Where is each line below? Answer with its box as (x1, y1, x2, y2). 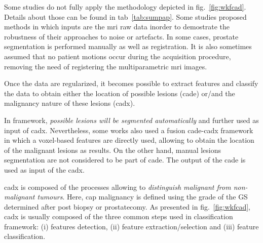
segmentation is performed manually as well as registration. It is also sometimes (4, 41, 252, 52)
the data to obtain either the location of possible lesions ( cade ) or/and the (4, 88, 235, 98)
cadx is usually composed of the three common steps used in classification (4, 211, 233, 222)
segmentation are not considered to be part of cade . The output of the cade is (4, 154, 246, 165)
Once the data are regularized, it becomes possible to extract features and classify (4, 78, 258, 89)
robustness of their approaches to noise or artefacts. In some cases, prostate (4, 31, 239, 42)
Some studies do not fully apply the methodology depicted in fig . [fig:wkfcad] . (4, 2, 246, 12)
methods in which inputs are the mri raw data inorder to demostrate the (4, 21, 230, 32)
